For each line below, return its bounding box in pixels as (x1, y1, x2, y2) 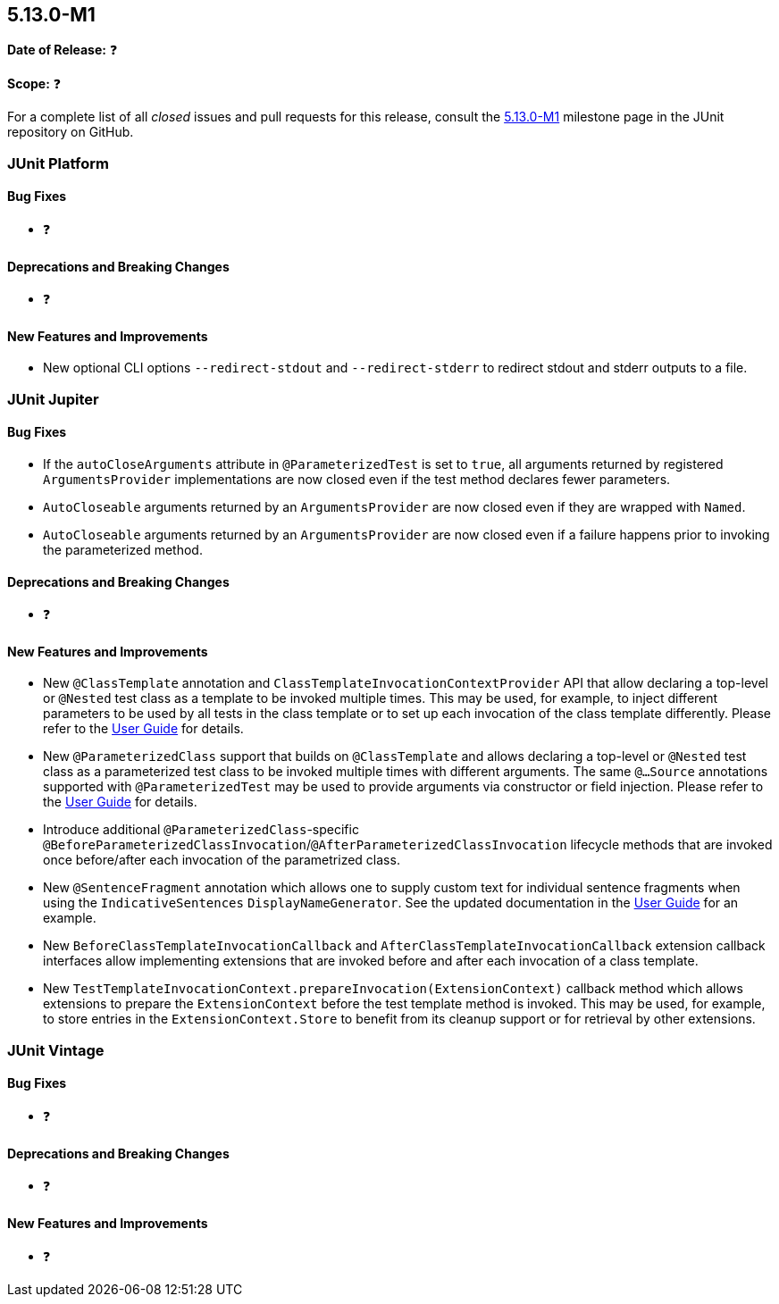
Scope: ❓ (7, 76, 62, 92)
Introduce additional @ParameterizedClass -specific (43, 822, 359, 838)
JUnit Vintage (7, 1041, 105, 1059)
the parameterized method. (43, 542, 203, 558)
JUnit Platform (7, 154, 109, 172)
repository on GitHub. (7, 124, 134, 140)
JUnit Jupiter (7, 389, 99, 408)
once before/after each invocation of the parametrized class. (43, 852, 400, 868)
